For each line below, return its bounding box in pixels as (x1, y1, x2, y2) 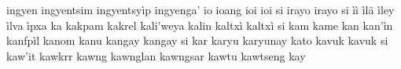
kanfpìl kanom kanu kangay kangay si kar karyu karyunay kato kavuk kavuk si (6, 32, 388, 49)
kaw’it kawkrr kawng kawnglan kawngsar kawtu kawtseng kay (6, 47, 306, 64)
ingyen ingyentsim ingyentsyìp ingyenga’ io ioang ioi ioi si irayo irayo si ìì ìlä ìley (6, 2, 395, 17)
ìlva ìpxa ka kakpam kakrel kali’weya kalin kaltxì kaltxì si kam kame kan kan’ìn (6, 16, 393, 33)
